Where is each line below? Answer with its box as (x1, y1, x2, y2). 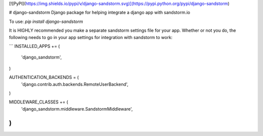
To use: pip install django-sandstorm (9, 19, 83, 24)
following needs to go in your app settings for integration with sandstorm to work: (9, 34, 173, 40)
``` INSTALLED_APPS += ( (9, 43, 60, 49)
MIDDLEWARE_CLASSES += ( (9, 99, 68, 105)
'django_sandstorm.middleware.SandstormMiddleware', (21, 106, 133, 112)
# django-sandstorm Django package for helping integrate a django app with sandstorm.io (9, 10, 190, 16)
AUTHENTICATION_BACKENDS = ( (9, 75, 79, 80)
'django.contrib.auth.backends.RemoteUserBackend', (21, 81, 129, 87)
